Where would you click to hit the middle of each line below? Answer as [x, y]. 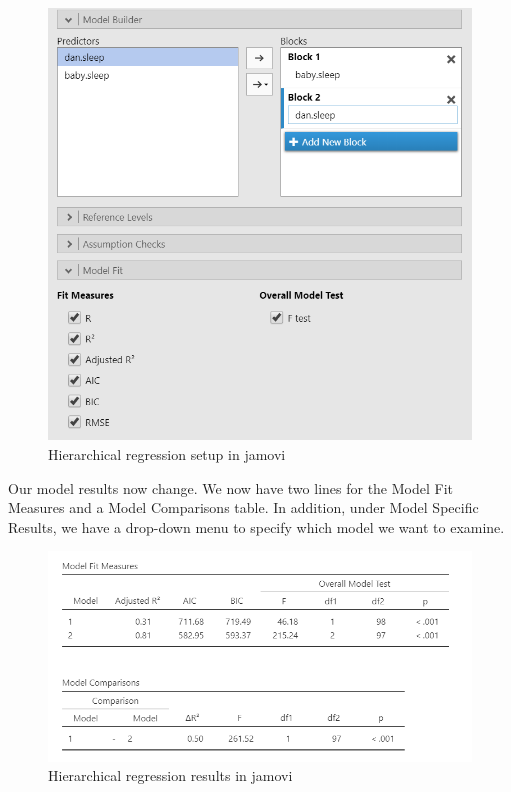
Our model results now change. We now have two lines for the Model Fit [231, 487]
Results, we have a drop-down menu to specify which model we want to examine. [256, 526]
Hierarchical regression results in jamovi [170, 775]
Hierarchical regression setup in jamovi [167, 454]
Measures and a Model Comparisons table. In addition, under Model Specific [243, 507]
